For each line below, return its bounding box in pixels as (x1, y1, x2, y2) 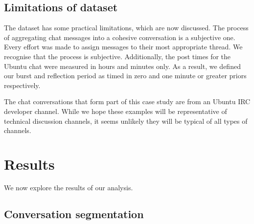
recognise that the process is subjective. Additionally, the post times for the (4, 51, 231, 61)
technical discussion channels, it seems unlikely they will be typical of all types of (4, 115, 248, 126)
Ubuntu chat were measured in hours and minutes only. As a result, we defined (4, 61, 241, 71)
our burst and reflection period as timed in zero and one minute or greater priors (4, 70, 247, 81)
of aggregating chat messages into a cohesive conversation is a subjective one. (4, 32, 235, 42)
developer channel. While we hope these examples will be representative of (4, 106, 227, 116)
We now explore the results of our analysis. (4, 182, 133, 192)
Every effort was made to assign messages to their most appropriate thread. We (4, 42, 243, 52)
